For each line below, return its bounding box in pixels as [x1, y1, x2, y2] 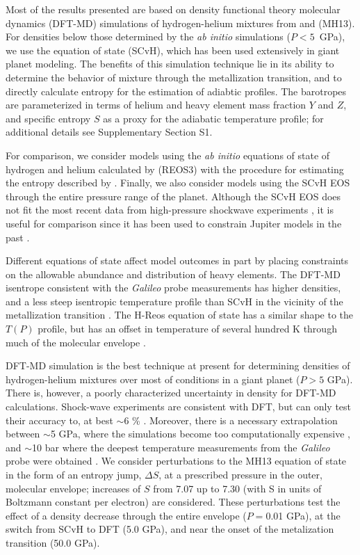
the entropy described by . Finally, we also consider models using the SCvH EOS [6, 175, 350, 190]
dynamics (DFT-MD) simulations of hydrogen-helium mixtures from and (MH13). [6, 15, 355, 30]
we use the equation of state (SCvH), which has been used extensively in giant [6, 42, 340, 57]
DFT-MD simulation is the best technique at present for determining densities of [6, 358, 350, 373]
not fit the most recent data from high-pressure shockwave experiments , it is [6, 202, 334, 217]
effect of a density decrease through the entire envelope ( [6, 508, 247, 522]
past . [6, 230, 30, 244]
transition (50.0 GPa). [6, 535, 100, 549]
